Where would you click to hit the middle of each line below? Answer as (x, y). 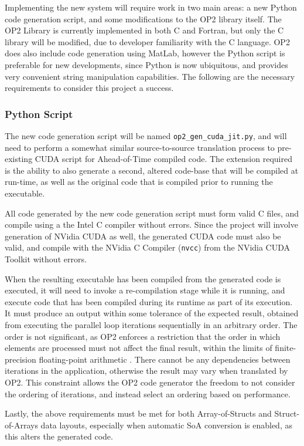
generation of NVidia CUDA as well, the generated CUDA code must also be (143, 236)
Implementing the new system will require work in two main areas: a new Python (151, 7)
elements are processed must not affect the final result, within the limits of (139, 348)
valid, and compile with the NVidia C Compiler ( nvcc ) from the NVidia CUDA (148, 247)
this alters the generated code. (59, 436)
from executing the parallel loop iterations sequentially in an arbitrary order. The (151, 325)
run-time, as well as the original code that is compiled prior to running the (139, 182)
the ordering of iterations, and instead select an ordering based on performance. (148, 393)
